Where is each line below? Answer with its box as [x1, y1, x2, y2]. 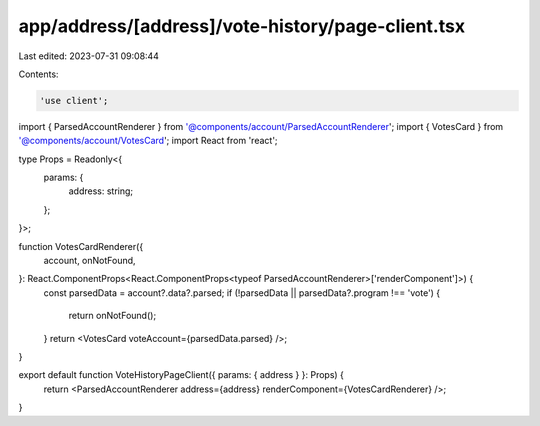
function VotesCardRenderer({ [18, 240, 144, 252]
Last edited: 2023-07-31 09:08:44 [18, 50, 160, 62]
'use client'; [39, 95, 109, 106]
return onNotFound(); [68, 310, 157, 322]
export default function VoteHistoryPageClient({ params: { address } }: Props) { [18, 369, 345, 381]
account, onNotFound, [43, 255, 136, 267]
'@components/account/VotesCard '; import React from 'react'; [18, 135, 279, 147]
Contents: [18, 68, 59, 80]
